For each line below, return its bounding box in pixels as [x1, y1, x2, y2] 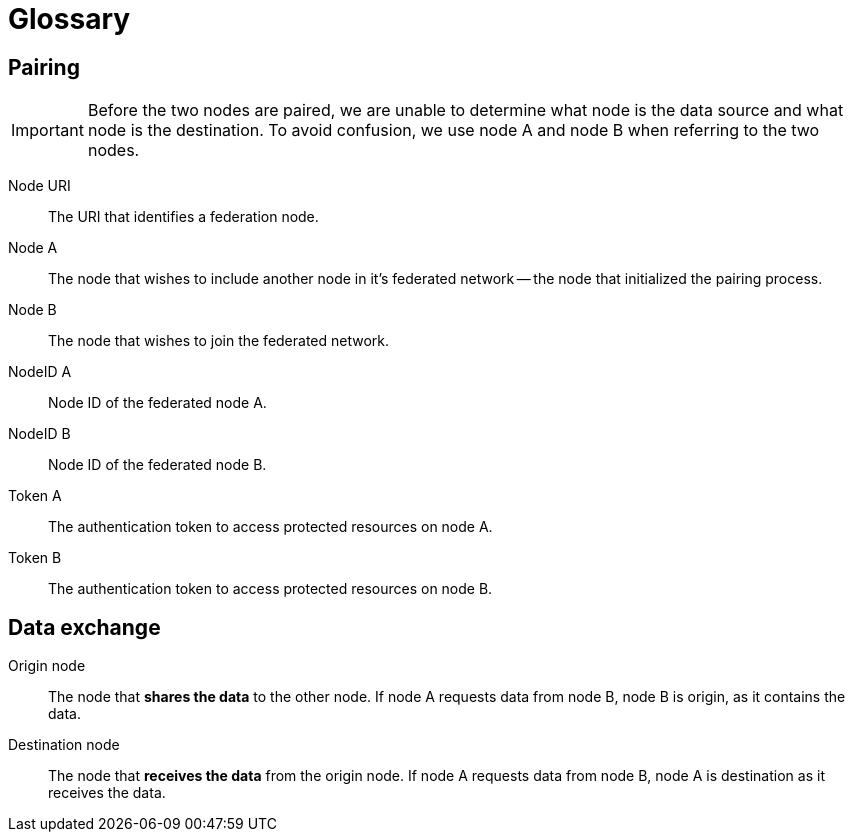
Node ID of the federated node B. [48, 456, 267, 474]
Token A [8, 487, 62, 505]
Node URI [8, 177, 71, 195]
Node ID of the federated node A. [48, 394, 267, 412]
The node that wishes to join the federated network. [48, 332, 390, 350]
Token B [8, 549, 62, 567]
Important [11, 120, 84, 141]
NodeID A [8, 363, 72, 381]
